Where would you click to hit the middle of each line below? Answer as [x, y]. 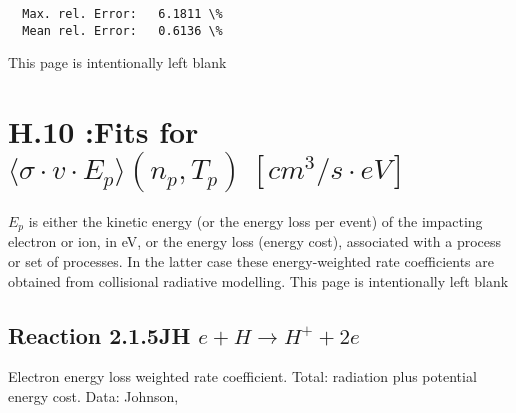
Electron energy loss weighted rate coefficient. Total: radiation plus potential [242, 376]
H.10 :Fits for [103, 131]
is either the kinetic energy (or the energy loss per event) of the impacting [255, 221]
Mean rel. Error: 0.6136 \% [122, 30]
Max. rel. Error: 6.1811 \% [122, 14]
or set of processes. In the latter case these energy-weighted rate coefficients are [251, 261]
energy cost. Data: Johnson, [93, 396]
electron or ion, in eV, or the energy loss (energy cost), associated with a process [255, 241]
